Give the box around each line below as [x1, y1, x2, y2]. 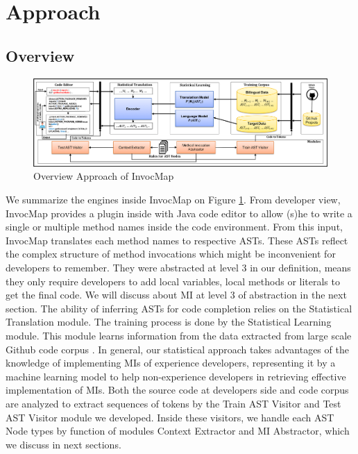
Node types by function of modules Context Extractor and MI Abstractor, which [6, 423, 350, 438]
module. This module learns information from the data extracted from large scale [6, 328, 352, 342]
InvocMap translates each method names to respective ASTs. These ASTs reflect [6, 233, 348, 247]
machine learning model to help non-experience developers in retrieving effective [6, 369, 346, 383]
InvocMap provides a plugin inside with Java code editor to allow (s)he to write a [6, 205, 352, 220]
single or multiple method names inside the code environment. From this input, [6, 219, 343, 234]
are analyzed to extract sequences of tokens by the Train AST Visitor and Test [6, 396, 341, 410]
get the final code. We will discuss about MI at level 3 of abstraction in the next [6, 287, 347, 302]
